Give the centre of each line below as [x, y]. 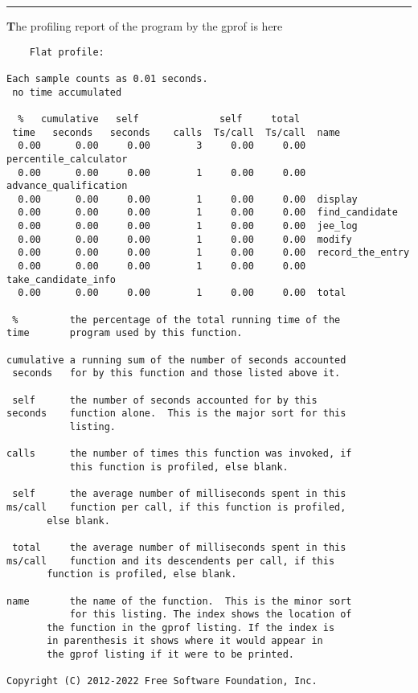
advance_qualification [67, 186]
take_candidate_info [61, 279]
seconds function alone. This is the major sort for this [176, 414]
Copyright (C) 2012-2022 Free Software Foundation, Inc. [162, 681]
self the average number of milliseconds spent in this [179, 494]
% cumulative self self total [159, 119]
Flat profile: [67, 52]
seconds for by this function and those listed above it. [176, 373]
